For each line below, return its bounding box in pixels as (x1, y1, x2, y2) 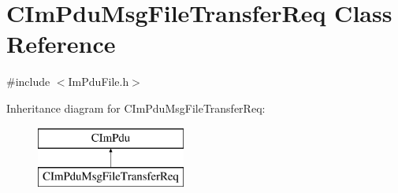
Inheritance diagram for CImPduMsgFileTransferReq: (6, 99, 266, 116)
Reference (6, 28, 116, 60)
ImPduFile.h (68, 73, 129, 90)
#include (6, 73, 50, 90)
